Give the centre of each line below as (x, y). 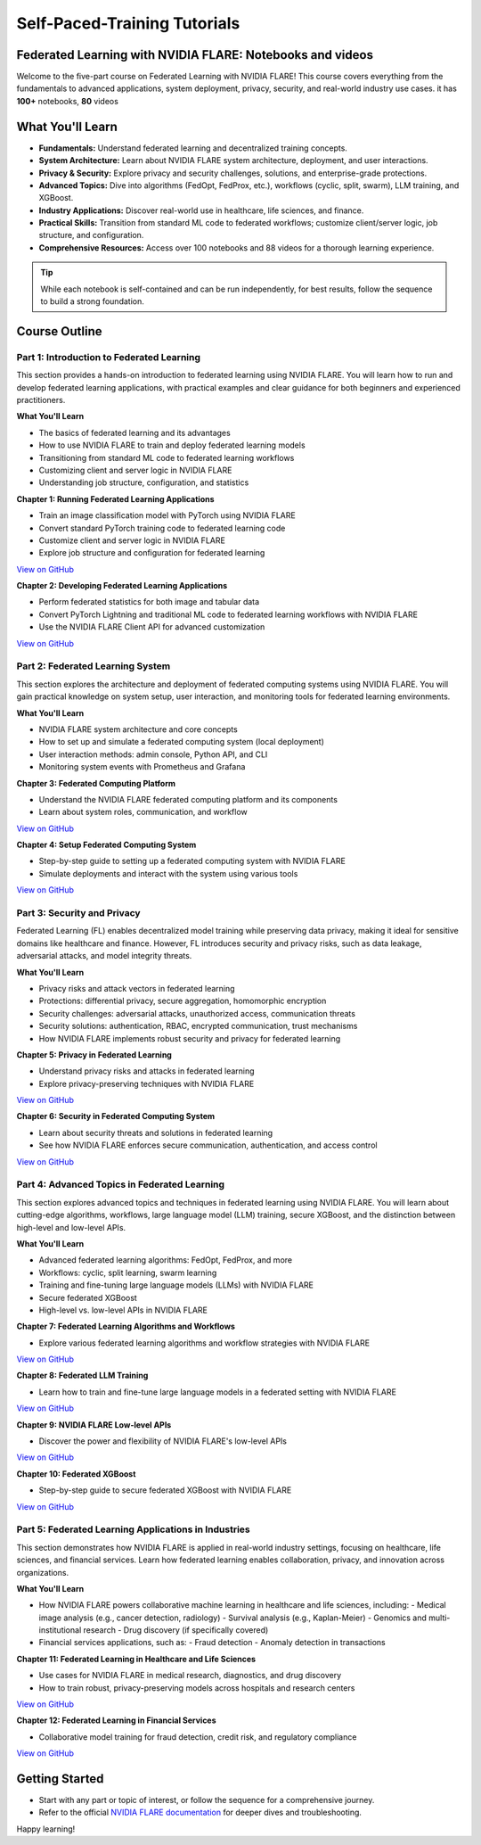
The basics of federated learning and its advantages (135, 432)
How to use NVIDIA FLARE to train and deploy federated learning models (172, 445)
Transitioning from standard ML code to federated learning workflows (167, 457)
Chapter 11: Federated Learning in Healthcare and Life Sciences (136, 1659)
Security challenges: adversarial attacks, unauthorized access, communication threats (197, 1013)
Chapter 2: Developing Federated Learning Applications (122, 586)
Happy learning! (46, 1829)
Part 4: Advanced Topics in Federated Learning (121, 1184)
